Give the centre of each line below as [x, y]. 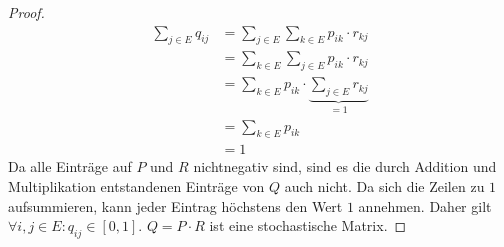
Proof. [26, 12]
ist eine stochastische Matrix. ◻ [308, 225]
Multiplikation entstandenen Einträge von [136, 185]
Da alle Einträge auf [70, 166]
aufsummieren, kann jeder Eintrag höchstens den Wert [175, 205]
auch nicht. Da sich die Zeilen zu [384, 185]
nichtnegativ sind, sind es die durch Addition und [345, 166]
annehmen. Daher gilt [425, 205]
